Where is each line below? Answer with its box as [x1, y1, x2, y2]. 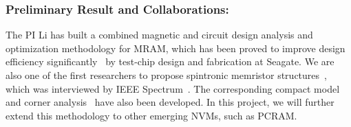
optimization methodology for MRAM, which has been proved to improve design [6, 41, 345, 55]
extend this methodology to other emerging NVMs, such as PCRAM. [6, 108, 297, 122]
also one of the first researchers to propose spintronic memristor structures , [6, 68, 327, 82]
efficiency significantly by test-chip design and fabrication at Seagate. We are [6, 54, 334, 69]
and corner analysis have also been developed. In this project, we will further [6, 95, 334, 109]
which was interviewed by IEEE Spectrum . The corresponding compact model [6, 81, 340, 95]
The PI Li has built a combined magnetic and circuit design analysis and [6, 27, 313, 42]
